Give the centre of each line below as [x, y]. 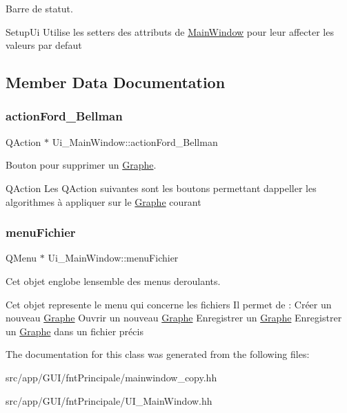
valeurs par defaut [44, 45]
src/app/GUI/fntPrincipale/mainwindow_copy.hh [111, 377]
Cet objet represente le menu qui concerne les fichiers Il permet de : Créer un [169, 304]
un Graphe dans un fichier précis [75, 331]
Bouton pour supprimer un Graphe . [81, 165]
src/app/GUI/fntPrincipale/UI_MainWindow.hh [109, 400]
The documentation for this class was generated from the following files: [158, 354]
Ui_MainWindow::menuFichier [113, 258]
